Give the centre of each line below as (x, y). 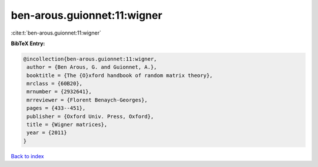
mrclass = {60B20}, (54, 84)
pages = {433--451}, (56, 108)
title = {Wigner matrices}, (67, 125)
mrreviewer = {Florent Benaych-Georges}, (87, 100)
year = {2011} (47, 133)
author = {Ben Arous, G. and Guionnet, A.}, (92, 67)
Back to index (27, 156)
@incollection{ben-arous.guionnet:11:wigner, (90, 59)
